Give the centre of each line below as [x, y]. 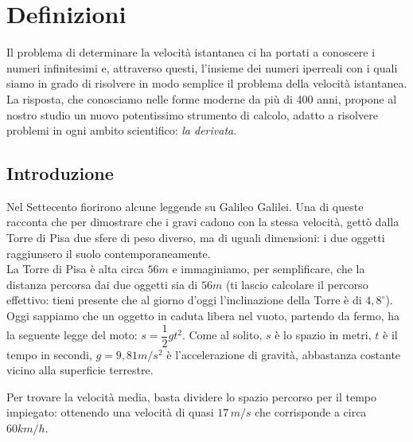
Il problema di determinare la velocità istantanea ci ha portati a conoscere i [191, 52]
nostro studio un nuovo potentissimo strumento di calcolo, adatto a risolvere [192, 114]
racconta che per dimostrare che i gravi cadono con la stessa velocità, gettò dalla [203, 222]
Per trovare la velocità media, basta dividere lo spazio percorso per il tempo [192, 396]
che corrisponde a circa [311, 412]
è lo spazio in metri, [323, 335]
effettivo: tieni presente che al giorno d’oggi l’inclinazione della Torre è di [184, 300]
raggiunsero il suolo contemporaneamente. [109, 253]
